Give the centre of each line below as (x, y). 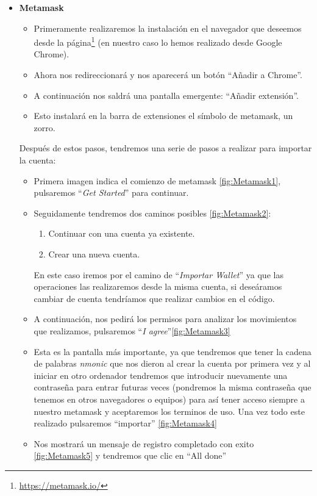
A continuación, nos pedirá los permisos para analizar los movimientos (165, 319)
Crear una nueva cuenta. (94, 253)
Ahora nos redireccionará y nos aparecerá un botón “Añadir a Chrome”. (168, 75)
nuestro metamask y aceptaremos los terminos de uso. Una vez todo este (169, 411)
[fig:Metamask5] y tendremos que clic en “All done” (130, 455)
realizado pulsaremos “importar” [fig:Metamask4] (125, 423)
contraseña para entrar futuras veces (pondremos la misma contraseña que (173, 387)
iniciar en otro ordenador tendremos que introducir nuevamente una (161, 375)
